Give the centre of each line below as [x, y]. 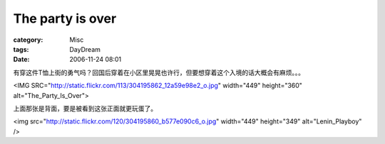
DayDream [85, 49]
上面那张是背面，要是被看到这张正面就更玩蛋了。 [85, 108]
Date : [21, 60]
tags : [21, 49]
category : [28, 40]
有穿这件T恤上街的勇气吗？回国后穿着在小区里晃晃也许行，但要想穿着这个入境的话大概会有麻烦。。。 [159, 72]
